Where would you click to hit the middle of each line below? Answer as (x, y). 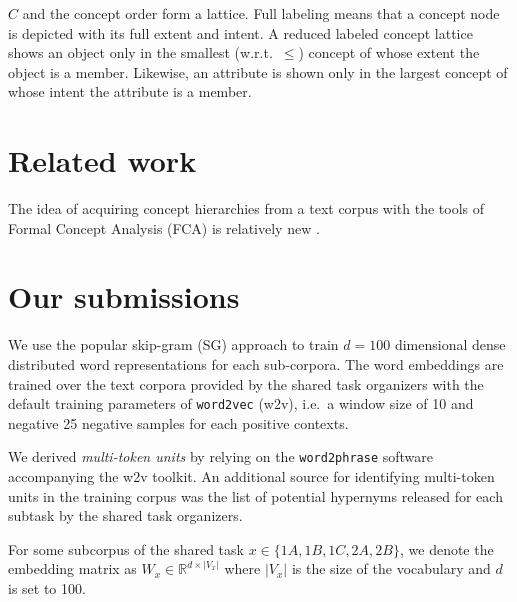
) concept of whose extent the (389, 52)
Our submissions (124, 296)
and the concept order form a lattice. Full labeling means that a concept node (261, 13)
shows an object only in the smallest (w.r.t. (140, 52)
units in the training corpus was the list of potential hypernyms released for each (255, 495)
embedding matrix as (72, 568)
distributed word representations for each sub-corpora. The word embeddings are (256, 364)
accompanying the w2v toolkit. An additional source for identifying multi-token (251, 476)
